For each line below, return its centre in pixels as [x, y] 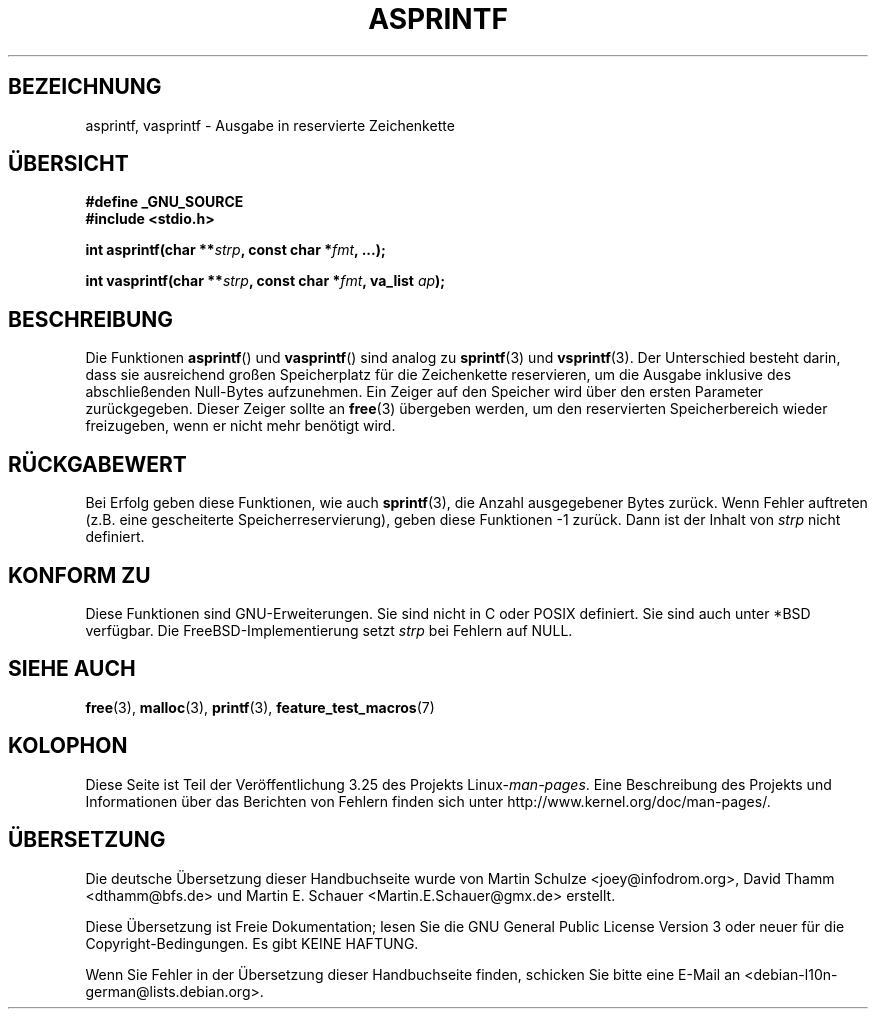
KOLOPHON [68, 746]
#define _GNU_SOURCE [164, 202]
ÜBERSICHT [68, 164]
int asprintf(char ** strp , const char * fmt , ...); [235, 250]
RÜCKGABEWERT [97, 464]
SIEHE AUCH [72, 669]
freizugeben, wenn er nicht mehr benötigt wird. [240, 426]
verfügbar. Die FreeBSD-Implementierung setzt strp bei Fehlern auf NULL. [329, 630]
